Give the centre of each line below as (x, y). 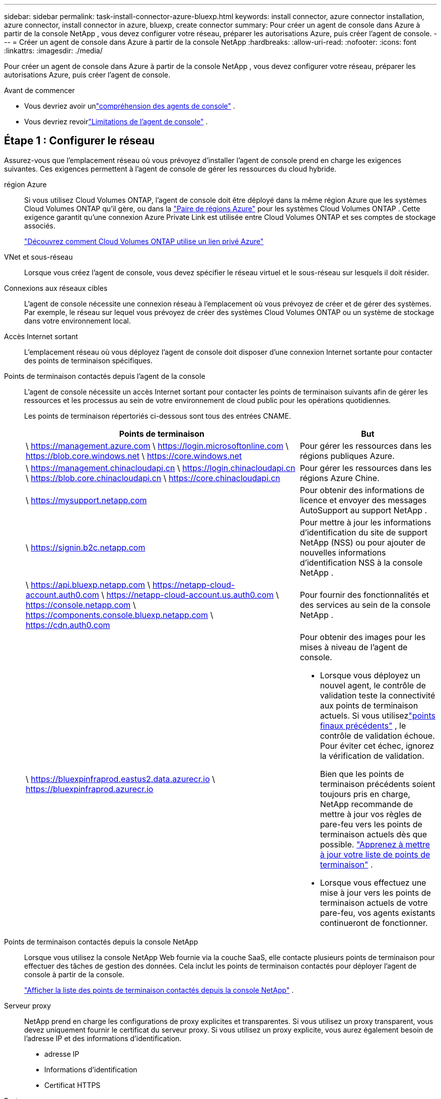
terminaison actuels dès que (374, 834)
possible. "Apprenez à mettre (375, 844)
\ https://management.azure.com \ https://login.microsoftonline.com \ (157, 446)
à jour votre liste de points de (375, 854)
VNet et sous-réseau (39, 257)
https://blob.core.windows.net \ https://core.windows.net (134, 456)
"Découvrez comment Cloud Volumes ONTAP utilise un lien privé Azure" (144, 241)
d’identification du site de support (364, 532)
